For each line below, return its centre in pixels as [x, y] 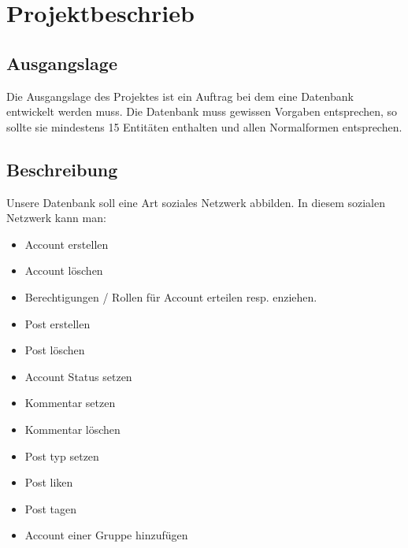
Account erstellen [67, 244]
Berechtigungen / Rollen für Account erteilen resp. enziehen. [171, 296]
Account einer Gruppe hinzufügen [106, 535]
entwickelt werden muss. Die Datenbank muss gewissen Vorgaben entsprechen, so [202, 111]
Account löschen [64, 270]
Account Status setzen [78, 376]
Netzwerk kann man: [56, 218]
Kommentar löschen [72, 429]
